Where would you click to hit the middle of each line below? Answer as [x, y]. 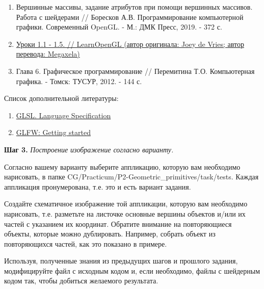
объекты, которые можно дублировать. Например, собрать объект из [110, 234]
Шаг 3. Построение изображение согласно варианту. [89, 149]
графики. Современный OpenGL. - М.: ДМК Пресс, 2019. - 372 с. [119, 27]
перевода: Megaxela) [48, 54]
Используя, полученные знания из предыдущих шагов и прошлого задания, [121, 261]
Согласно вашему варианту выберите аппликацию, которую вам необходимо [122, 166]
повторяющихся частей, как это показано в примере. [86, 243]
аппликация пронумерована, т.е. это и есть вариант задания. [98, 186]
